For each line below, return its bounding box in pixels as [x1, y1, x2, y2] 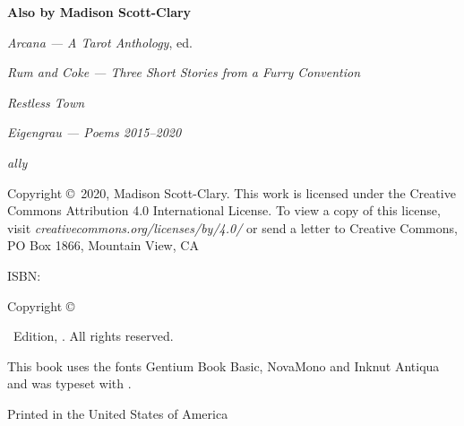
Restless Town [7, 92, 85, 111]
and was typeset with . [7, 374, 132, 393]
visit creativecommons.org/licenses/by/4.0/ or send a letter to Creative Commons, [7, 218, 458, 237]
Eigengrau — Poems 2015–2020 [7, 123, 182, 142]
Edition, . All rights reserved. [13, 326, 174, 345]
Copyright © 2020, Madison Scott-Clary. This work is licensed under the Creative [7, 183, 456, 202]
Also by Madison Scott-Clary [7, 3, 192, 21]
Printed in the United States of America [7, 404, 228, 422]
